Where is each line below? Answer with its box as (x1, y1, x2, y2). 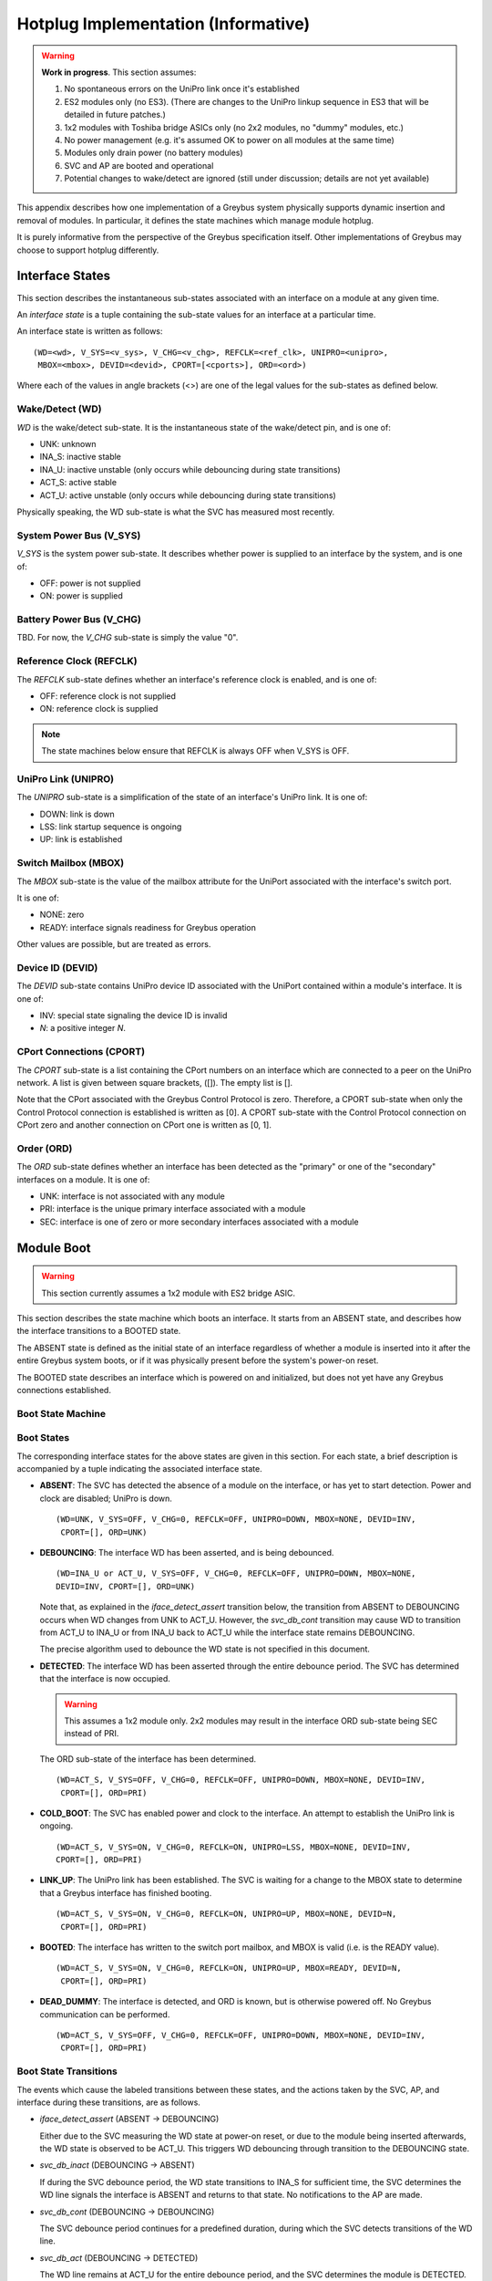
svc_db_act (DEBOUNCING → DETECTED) (39, 2252, 199, 2263)
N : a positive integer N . (39, 1023, 127, 1034)
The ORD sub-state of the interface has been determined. (39, 1753, 257, 1765)
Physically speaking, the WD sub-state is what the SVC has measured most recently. (16, 506, 335, 517)
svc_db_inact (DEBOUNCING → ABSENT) (39, 2160, 195, 2171)
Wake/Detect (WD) (16, 402, 102, 415)
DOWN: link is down (39, 808, 115, 819)
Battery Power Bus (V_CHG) (16, 613, 141, 626)
